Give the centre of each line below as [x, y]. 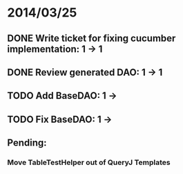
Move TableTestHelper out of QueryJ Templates [89, 162]
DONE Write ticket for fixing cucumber [91, 38]
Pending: [27, 143]
